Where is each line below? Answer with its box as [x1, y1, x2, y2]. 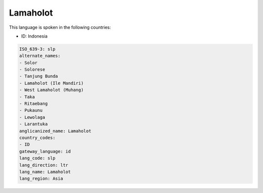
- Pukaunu [19, 108, 43, 113]
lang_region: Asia [19, 176, 63, 181]
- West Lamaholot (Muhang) [19, 87, 84, 93]
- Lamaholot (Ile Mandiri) [19, 80, 84, 86]
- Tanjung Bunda [19, 74, 58, 79]
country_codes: [19, 135, 56, 140]
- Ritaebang [19, 101, 48, 107]
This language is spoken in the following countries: [9, 24, 111, 30]
